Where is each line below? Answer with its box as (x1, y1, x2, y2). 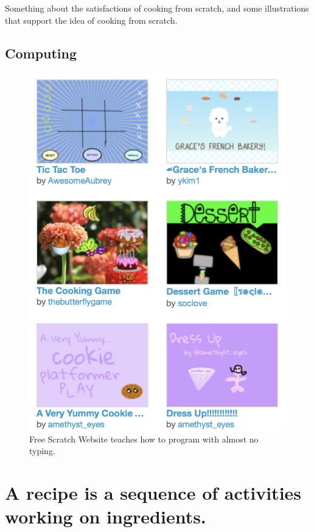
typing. (29, 444, 55, 457)
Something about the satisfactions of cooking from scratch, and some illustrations (5, 2, 309, 14)
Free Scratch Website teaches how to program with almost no (29, 432, 259, 445)
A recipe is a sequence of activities (5, 480, 302, 505)
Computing (5, 43, 77, 62)
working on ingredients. (5, 504, 206, 529)
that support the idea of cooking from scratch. (5, 13, 178, 26)
